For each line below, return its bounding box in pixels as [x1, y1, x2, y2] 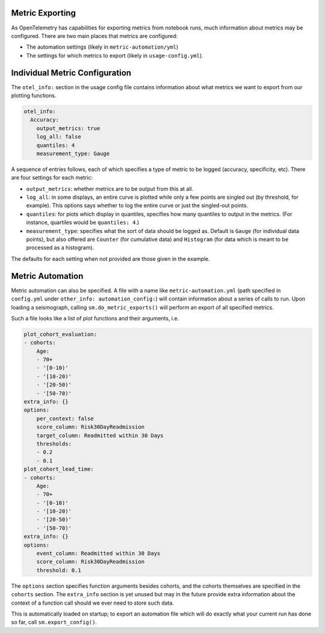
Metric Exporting [11, 8, 76, 18]
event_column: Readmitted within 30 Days [36, 550, 161, 557]
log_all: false [36, 133, 81, 140]
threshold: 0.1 [36, 567, 81, 573]
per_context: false [36, 415, 94, 422]
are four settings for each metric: [11, 174, 93, 181]
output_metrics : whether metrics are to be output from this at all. [26, 185, 194, 192]
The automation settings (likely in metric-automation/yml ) [26, 43, 179, 51]
